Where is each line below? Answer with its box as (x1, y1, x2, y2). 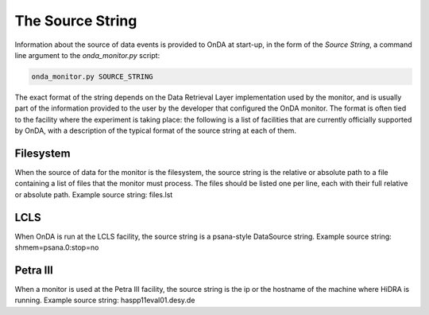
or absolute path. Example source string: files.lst (14, 189, 173, 199)
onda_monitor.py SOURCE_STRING (31, 72, 154, 81)
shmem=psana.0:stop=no (14, 243, 99, 252)
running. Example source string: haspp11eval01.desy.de (14, 295, 195, 305)
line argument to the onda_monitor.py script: (14, 50, 160, 60)
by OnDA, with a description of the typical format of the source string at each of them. (14, 126, 297, 135)
